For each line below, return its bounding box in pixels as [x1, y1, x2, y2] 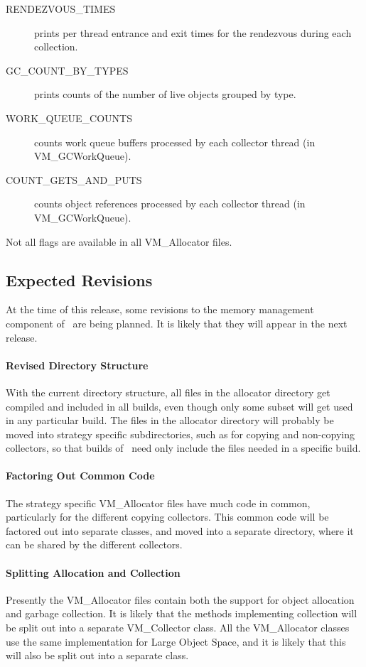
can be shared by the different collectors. [6, 537, 183, 552]
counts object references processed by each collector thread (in [34, 196, 306, 211]
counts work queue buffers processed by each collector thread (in [34, 134, 316, 149]
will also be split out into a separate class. [6, 648, 189, 663]
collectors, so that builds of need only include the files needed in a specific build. [6, 440, 361, 455]
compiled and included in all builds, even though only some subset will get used [6, 398, 353, 413]
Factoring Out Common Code [6, 468, 155, 483]
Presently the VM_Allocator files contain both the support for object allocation [6, 592, 355, 607]
